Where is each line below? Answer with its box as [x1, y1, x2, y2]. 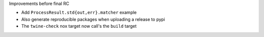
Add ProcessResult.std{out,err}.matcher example [21, 10, 137, 16]
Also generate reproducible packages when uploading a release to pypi [21, 16, 165, 22]
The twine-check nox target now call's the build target [21, 23, 137, 29]
